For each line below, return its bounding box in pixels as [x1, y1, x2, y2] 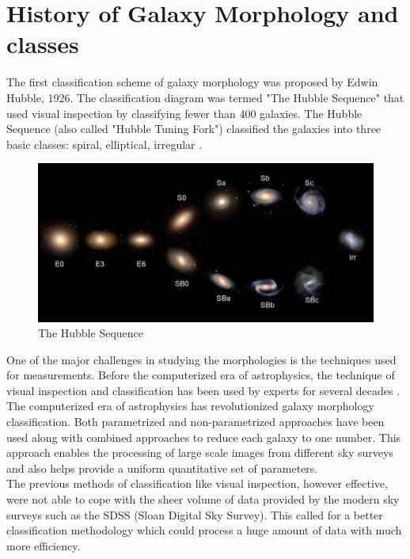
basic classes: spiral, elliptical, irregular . [6, 135, 203, 152]
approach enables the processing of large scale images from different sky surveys [6, 444, 393, 461]
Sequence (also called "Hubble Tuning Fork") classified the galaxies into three [6, 120, 382, 137]
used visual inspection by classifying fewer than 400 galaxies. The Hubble [6, 105, 363, 121]
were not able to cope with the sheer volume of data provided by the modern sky [6, 491, 400, 508]
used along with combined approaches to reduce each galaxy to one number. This [6, 428, 401, 445]
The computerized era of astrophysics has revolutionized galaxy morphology [6, 397, 374, 414]
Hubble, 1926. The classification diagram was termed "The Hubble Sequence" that [6, 89, 404, 105]
